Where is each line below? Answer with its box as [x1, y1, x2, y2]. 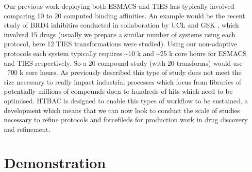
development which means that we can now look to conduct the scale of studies [4, 105, 240, 115]
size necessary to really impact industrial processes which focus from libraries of [4, 76, 241, 86]
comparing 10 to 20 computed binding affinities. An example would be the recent [4, 10, 245, 20]
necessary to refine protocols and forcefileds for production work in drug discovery [4, 115, 248, 125]
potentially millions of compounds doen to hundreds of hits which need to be [4, 86, 233, 96]
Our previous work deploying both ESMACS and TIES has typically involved [4, 1, 235, 11]
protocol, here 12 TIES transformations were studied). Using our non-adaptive [4, 39, 237, 49]
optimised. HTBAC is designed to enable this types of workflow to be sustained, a [4, 95, 248, 105]
